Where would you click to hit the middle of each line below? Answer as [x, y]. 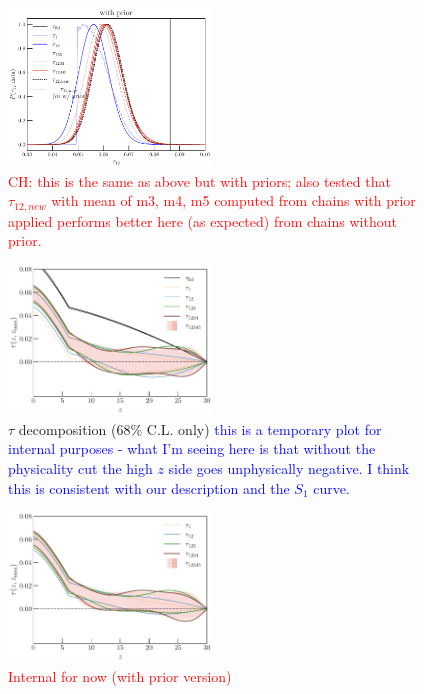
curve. [331, 487]
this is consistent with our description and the [149, 487]
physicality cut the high [80, 467]
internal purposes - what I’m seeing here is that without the [192, 448]
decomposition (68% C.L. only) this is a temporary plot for [200, 428]
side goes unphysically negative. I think [289, 467]
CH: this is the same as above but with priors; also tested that [199, 180]
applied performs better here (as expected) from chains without [202, 220]
